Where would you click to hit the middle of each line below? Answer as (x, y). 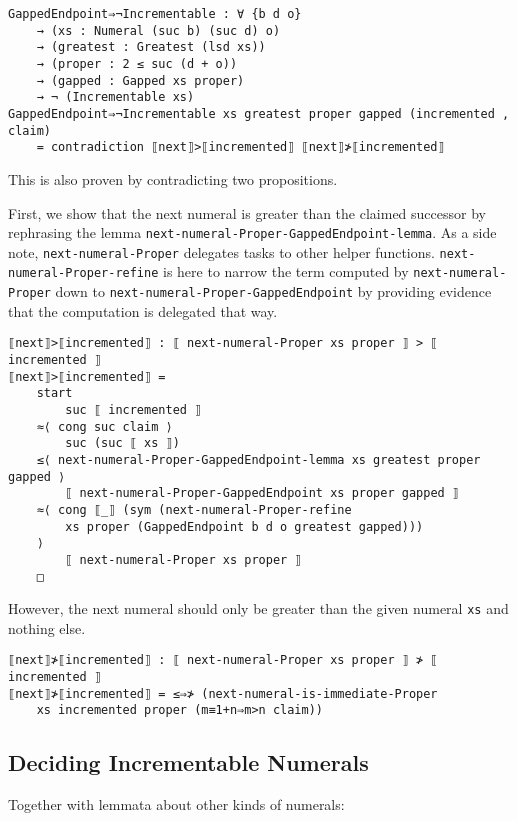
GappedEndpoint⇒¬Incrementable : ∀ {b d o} (155, 14)
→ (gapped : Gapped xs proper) (140, 80)
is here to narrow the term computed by (286, 271)
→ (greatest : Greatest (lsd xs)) (151, 47)
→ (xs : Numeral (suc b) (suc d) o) (158, 30)
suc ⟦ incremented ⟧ (133, 409)
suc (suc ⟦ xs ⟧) (122, 443)
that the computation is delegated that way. (143, 310)
